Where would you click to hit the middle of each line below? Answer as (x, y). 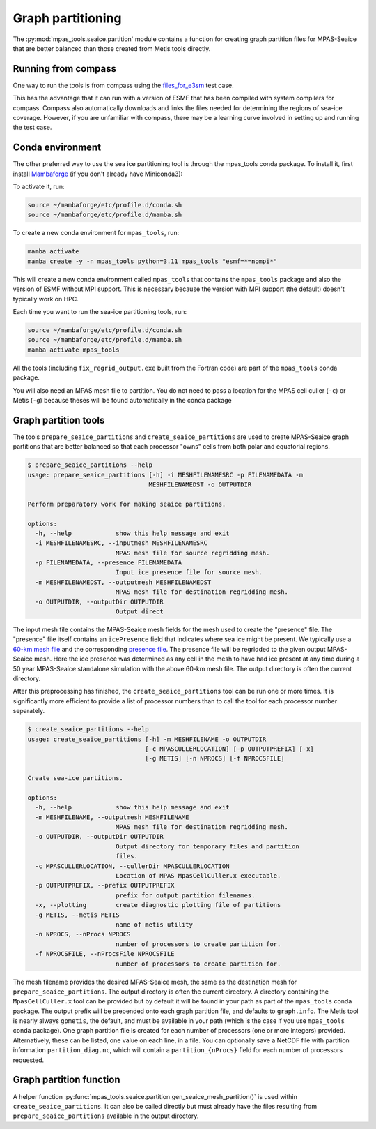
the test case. (32, 127)
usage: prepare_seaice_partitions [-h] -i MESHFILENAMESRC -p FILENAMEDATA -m (165, 475)
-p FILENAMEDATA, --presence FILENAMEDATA (109, 563)
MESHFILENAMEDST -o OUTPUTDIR (200, 484)
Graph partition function (66, 1080)
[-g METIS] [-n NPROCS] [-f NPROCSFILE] (215, 758)
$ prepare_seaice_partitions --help (90, 465)
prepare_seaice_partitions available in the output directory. (106, 1116)
